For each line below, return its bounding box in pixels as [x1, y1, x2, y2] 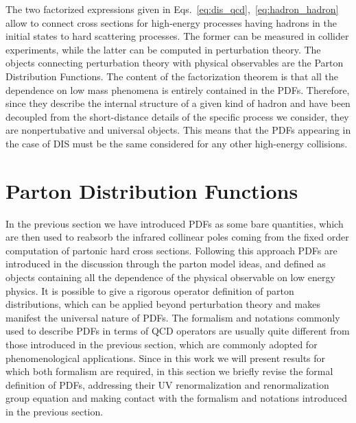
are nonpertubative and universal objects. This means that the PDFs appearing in [5, 123, 351, 137]
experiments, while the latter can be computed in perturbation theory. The [5, 42, 321, 56]
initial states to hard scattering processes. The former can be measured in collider [5, 29, 349, 43]
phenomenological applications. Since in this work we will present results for [5, 350, 326, 365]
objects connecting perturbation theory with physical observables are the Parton [5, 56, 344, 70]
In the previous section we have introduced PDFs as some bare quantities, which [5, 216, 344, 230]
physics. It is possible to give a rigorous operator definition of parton [5, 283, 294, 298]
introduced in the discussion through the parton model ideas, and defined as [5, 256, 326, 271]
